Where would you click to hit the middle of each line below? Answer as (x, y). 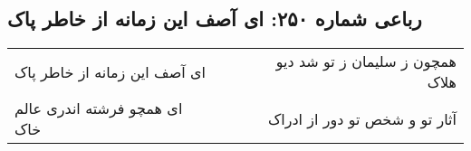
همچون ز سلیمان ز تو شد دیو (366, 61)
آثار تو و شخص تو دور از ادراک (362, 118)
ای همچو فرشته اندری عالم (99, 109)
